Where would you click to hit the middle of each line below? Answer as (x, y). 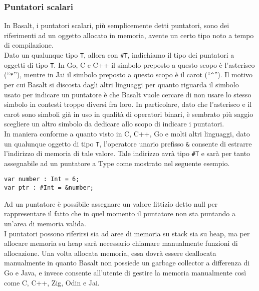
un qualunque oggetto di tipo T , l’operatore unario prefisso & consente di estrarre (128, 143)
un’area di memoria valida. (45, 223)
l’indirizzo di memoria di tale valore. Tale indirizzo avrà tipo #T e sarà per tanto (127, 153)
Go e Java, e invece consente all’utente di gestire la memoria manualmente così (125, 272)
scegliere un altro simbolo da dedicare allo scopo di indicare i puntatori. (114, 124)
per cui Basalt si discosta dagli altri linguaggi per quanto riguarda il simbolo (121, 84)
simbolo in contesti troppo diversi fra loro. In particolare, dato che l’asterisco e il (128, 104)
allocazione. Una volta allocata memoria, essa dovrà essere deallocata (110, 253)
